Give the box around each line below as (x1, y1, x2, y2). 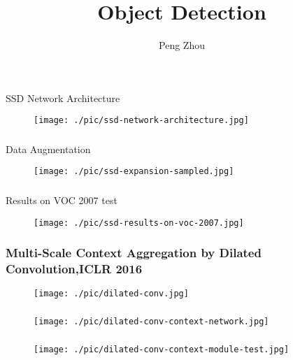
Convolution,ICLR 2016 (6, 260, 143, 278)
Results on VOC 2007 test (6, 193, 117, 208)
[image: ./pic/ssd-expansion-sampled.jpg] (34, 166, 234, 177)
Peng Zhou (159, 38, 205, 52)
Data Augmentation (6, 141, 91, 156)
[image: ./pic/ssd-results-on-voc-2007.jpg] (34, 217, 244, 228)
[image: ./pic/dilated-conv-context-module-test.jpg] (34, 344, 290, 354)
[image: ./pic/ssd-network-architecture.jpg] (34, 115, 249, 126)
